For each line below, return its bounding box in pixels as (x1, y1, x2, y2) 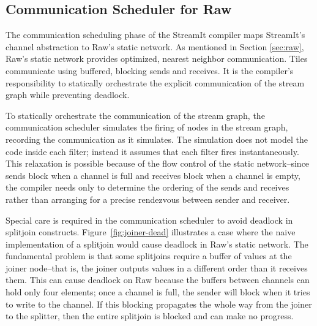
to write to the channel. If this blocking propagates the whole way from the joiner (6, 297, 312, 310)
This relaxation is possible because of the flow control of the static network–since (6, 157, 310, 170)
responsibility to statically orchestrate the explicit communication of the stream (6, 76, 305, 89)
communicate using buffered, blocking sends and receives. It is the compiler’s (6, 64, 294, 77)
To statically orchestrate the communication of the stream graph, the (6, 108, 265, 121)
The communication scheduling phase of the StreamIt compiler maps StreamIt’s (6, 28, 305, 41)
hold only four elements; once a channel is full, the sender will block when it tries (6, 286, 310, 298)
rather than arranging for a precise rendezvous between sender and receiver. (6, 192, 290, 205)
